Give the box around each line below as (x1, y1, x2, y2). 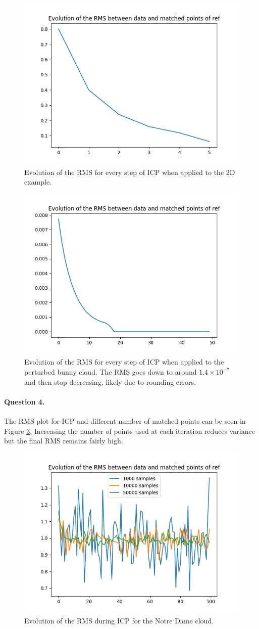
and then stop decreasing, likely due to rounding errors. (24, 376, 196, 387)
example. (24, 176, 52, 187)
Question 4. (4, 396, 45, 407)
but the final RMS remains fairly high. (4, 435, 123, 446)
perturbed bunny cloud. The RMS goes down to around (24, 366, 197, 377)
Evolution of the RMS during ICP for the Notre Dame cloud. (24, 615, 214, 626)
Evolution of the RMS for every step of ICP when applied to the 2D (24, 166, 235, 177)
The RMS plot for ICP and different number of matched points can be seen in (4, 415, 246, 426)
